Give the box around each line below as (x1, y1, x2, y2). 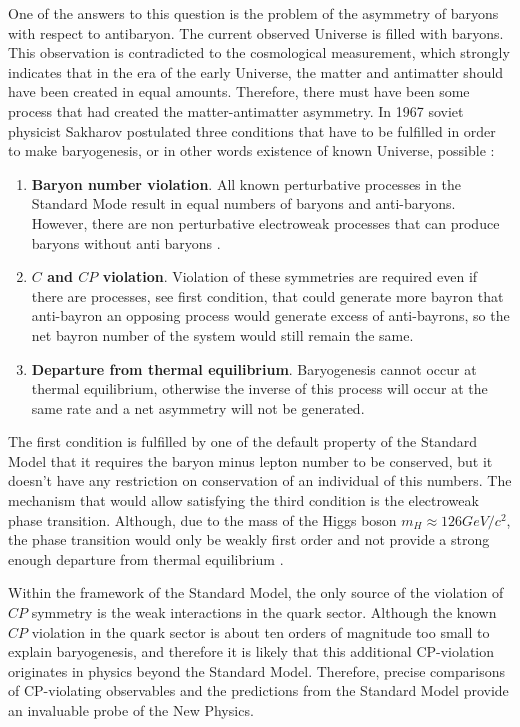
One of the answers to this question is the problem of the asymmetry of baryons (8, 3, 499, 23)
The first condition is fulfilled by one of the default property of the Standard (8, 431, 477, 452)
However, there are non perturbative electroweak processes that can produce (31, 212, 500, 233)
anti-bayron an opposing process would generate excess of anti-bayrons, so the (31, 305, 510, 326)
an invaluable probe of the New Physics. (8, 700, 254, 720)
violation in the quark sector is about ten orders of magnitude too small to (31, 621, 490, 642)
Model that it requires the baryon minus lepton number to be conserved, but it (8, 450, 493, 471)
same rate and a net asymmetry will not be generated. (31, 397, 365, 418)
